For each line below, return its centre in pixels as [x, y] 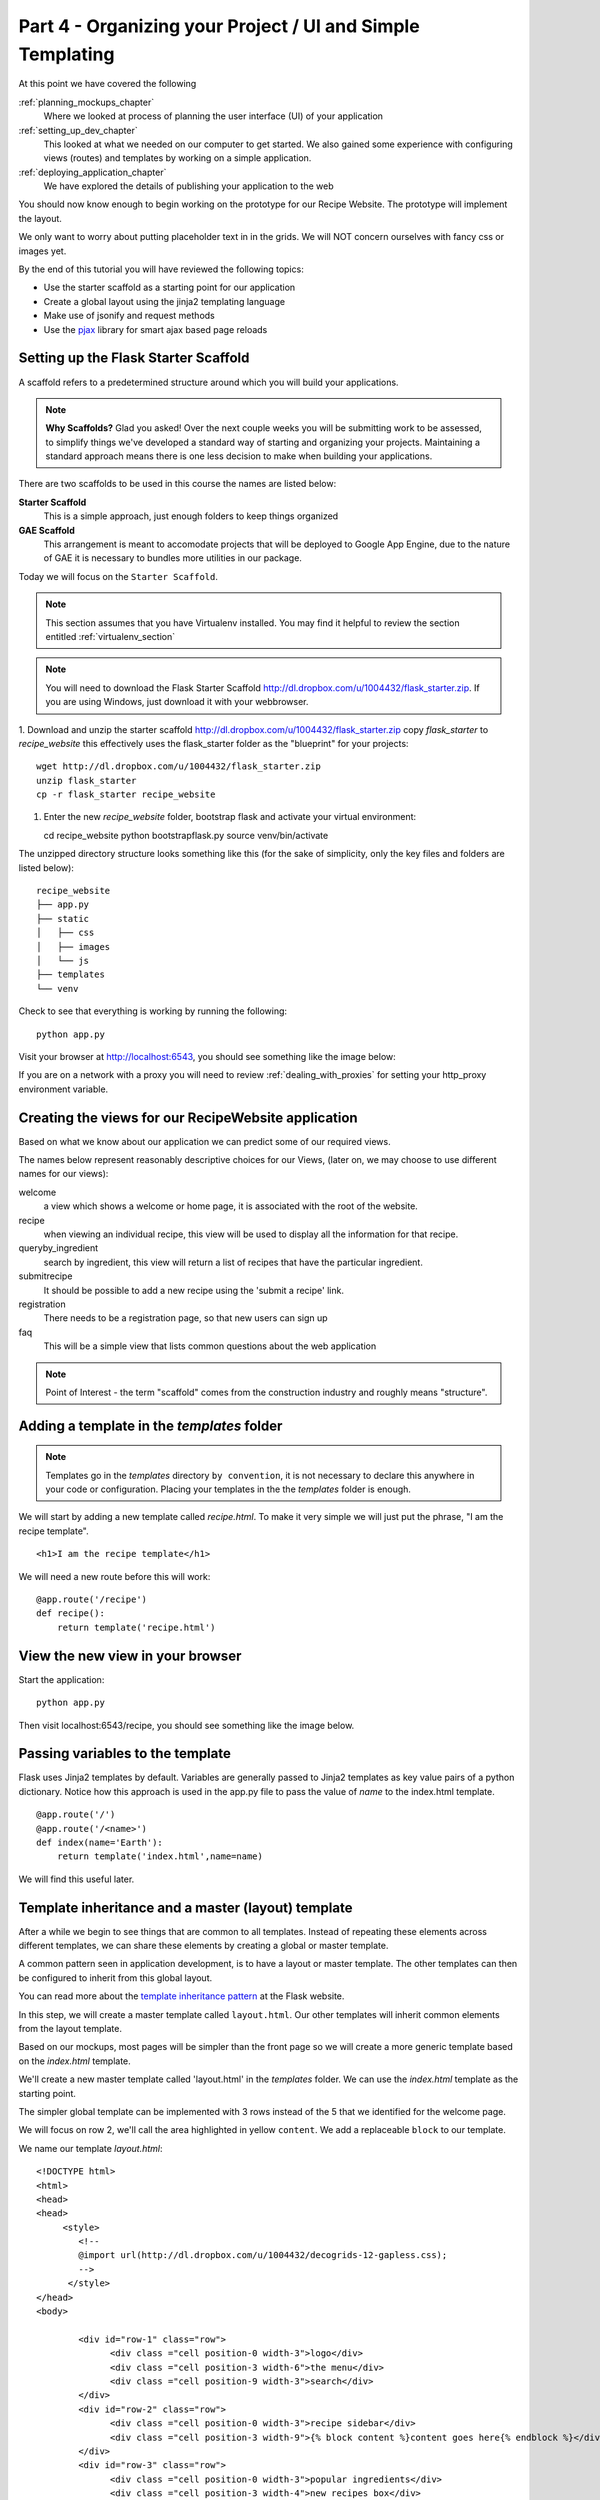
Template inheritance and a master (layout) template [185, 1907]
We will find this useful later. [76, 1879]
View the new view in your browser [130, 1655]
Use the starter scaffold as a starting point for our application [169, 287]
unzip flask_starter [86, 780]
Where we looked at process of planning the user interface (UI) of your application [213, 116]
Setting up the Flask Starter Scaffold [134, 358]
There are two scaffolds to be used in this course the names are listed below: [177, 484]
